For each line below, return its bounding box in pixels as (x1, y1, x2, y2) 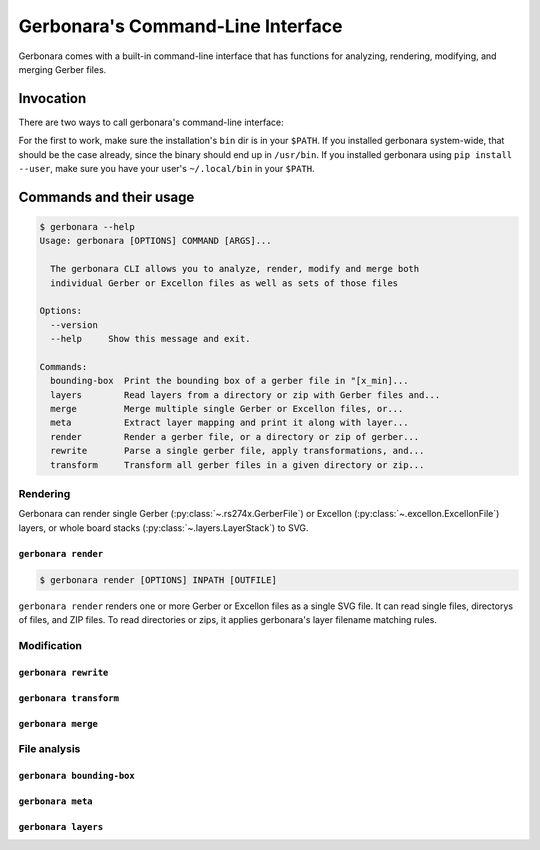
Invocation (18, 90, 87, 107)
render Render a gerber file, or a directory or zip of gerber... (50, 431, 420, 442)
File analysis (18, 742, 81, 756)
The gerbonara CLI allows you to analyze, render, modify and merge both (50, 263, 420, 275)
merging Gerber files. (18, 63, 107, 75)
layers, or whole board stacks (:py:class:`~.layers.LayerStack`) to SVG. (18, 521, 309, 534)
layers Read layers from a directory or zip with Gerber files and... (50, 389, 441, 400)
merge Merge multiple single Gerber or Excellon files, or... (50, 403, 404, 415)
